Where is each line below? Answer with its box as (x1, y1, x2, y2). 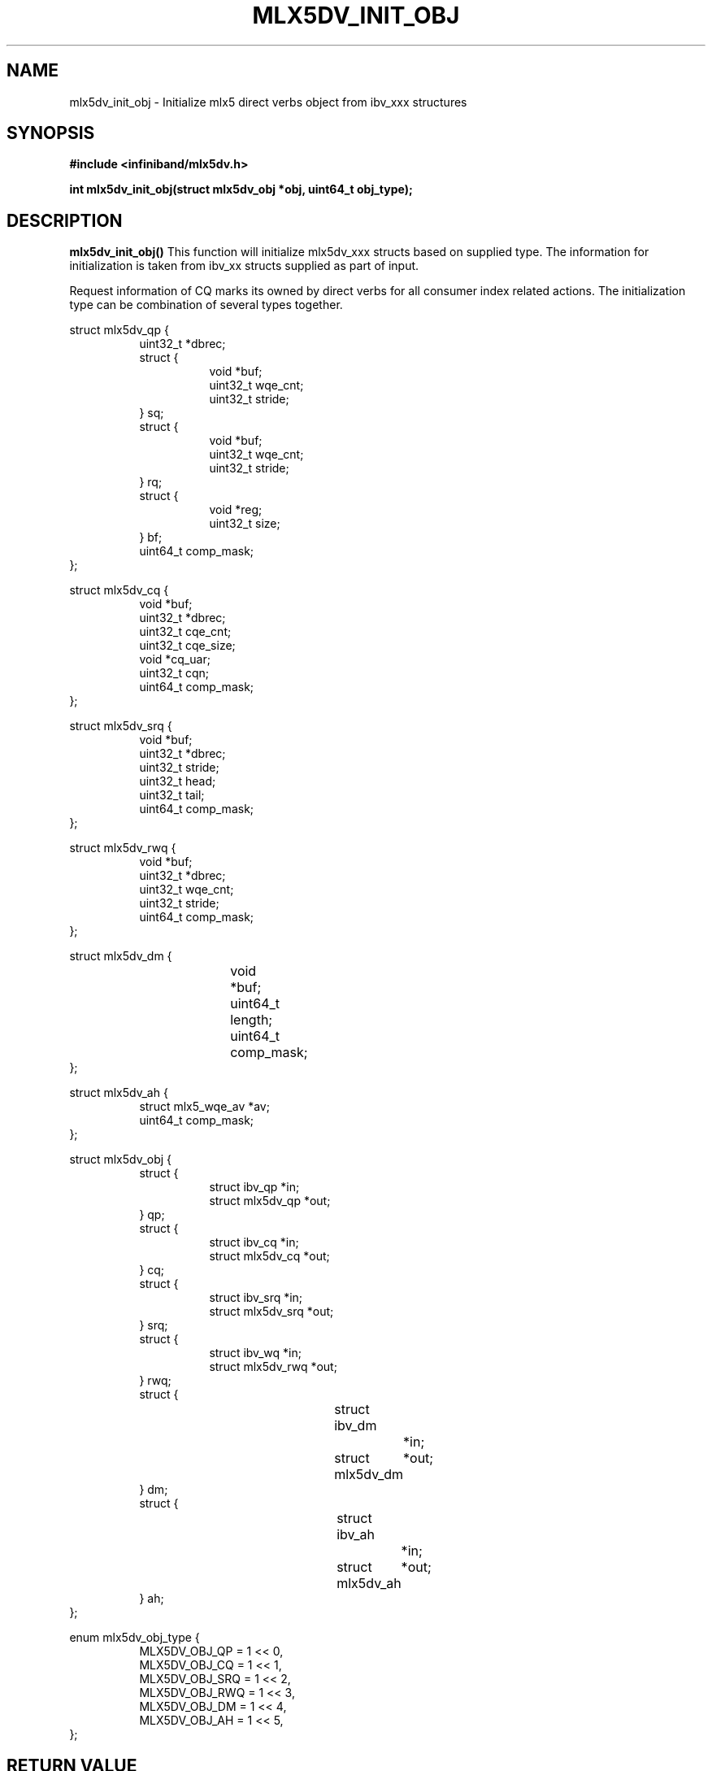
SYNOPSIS (7, 123, 95, 144)
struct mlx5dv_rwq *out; (209, 1360, 337, 1374)
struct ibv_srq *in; (209, 1290, 303, 1305)
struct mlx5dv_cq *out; (209, 1249, 330, 1264)
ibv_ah (336, 1526, 375, 1543)
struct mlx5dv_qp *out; (209, 1194, 331, 1208)
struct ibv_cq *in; (209, 1235, 299, 1250)
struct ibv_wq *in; (209, 1346, 302, 1360)
